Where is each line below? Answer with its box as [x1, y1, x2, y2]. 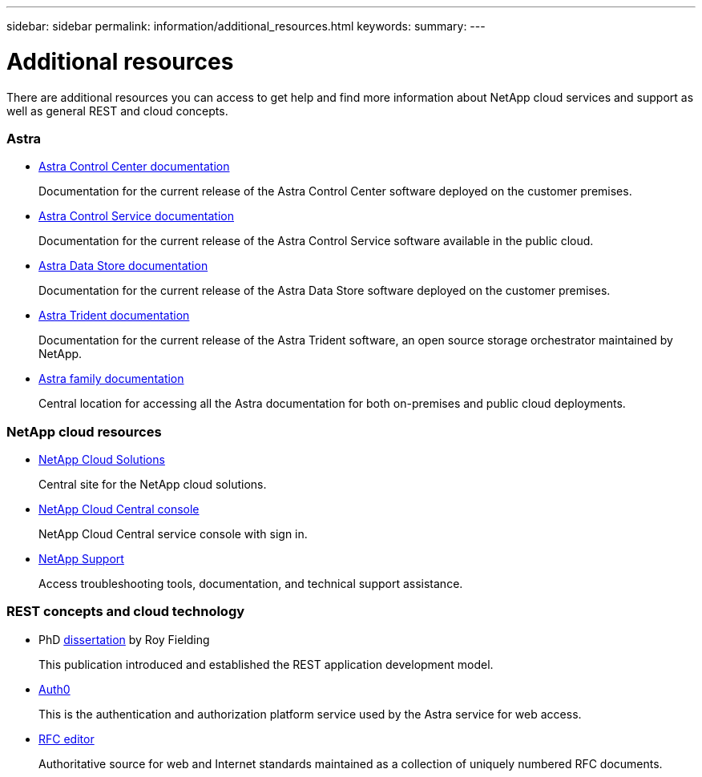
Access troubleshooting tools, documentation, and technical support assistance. [38, 577, 463, 590]
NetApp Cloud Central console [38, 502, 200, 516]
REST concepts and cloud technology [6, 603, 245, 620]
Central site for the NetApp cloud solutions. [38, 477, 267, 491]
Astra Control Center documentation [38, 159, 230, 174]
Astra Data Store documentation [38, 259, 208, 273]
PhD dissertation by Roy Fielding [38, 632, 210, 646]
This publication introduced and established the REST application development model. [38, 657, 494, 671]
